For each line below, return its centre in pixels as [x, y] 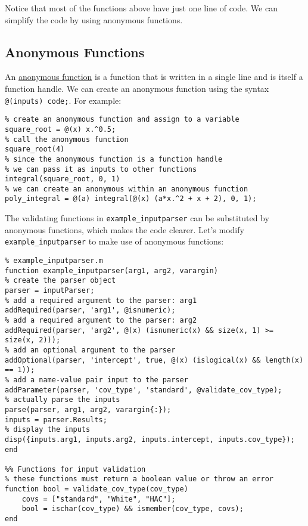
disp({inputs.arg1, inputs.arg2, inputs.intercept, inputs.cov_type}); [150, 439]
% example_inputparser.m [54, 261]
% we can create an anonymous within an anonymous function [127, 189]
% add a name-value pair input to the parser [97, 380]
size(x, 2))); [33, 340]
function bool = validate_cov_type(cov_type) [97, 489]
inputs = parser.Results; [56, 420]
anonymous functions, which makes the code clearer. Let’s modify [125, 229]
